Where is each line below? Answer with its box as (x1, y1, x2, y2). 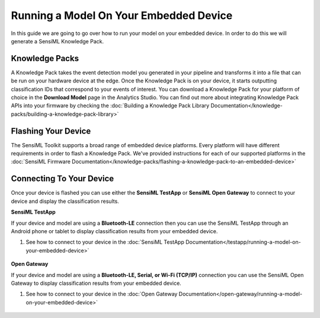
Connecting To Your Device (11, 174, 114, 184)
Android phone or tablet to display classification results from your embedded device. (11, 227, 218, 234)
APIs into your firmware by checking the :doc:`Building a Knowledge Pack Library (11, 102, 210, 109)
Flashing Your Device (11, 126, 91, 136)
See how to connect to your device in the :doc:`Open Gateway (25, 291, 178, 298)
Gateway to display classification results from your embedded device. (11, 279, 182, 287)
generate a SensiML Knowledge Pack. (11, 37, 104, 44)
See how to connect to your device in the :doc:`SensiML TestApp (25, 238, 185, 246)
